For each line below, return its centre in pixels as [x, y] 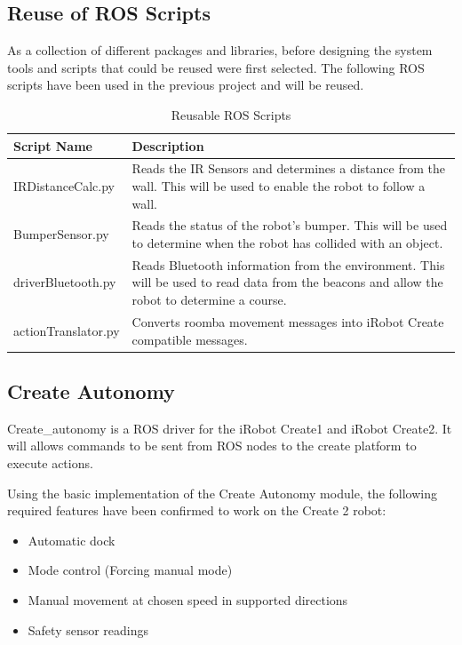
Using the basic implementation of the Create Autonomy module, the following [222, 493]
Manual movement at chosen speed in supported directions [188, 599]
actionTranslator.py [67, 330]
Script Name [53, 145]
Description [168, 145]
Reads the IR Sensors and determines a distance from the [288, 168]
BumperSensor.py [61, 234]
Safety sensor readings [88, 629]
